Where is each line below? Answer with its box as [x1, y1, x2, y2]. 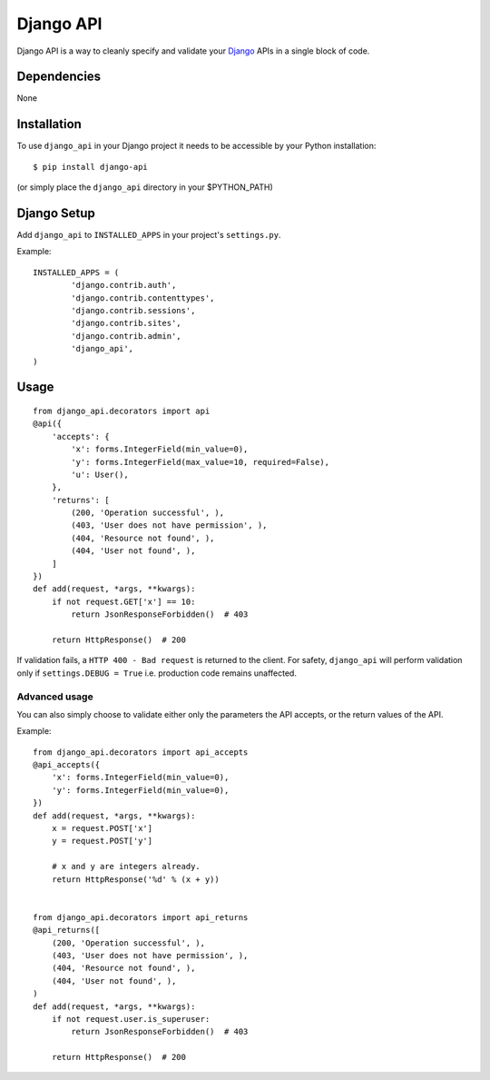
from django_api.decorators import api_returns [33, 912, 249, 922]
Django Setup [16, 205, 95, 221]
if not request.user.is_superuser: [51, 1014, 211, 1024]
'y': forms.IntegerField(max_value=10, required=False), [71, 457, 330, 467]
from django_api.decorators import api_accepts [33, 747, 249, 758]
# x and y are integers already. [51, 861, 201, 872]
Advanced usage [16, 690, 94, 703]
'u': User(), [71, 469, 129, 480]
